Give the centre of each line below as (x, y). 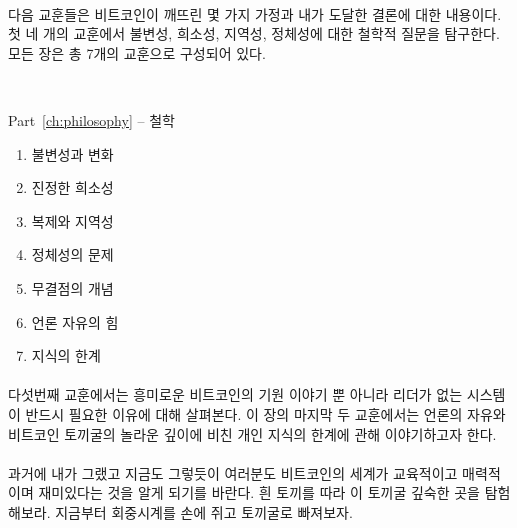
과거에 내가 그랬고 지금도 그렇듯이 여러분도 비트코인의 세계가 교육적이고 (233, 472)
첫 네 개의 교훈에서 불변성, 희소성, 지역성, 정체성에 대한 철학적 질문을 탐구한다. (254, 33)
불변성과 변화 (72, 153)
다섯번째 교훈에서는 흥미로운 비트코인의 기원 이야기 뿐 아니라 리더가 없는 (235, 394)
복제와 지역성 (72, 220)
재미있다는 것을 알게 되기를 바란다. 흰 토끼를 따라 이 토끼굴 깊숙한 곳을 (259, 492)
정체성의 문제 (72, 254)
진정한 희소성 (72, 187)
